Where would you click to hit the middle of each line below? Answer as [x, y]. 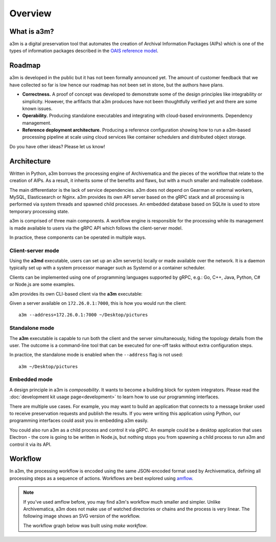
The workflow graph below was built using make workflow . [85, 525]
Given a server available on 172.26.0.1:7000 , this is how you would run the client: [98, 303]
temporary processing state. [39, 211]
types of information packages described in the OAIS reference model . [84, 51]
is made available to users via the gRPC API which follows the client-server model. [96, 228]
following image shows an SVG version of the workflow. [82, 516]
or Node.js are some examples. [42, 284]
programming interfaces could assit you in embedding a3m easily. [79, 421]
